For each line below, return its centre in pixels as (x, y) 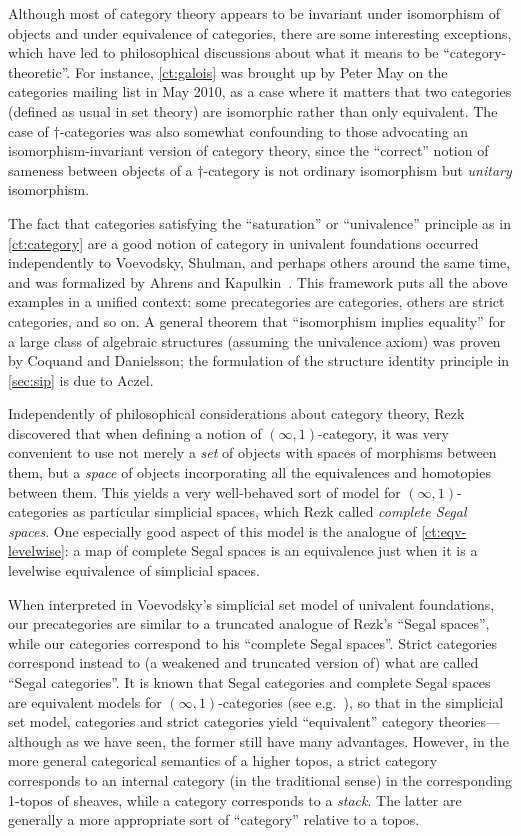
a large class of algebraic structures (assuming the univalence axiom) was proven (254, 340)
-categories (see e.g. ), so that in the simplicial (361, 701)
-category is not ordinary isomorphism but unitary (357, 169)
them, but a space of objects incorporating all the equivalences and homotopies (249, 472)
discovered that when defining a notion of (135, 432)
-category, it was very (383, 432)
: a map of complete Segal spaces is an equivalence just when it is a (271, 550)
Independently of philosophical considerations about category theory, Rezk (236, 413)
